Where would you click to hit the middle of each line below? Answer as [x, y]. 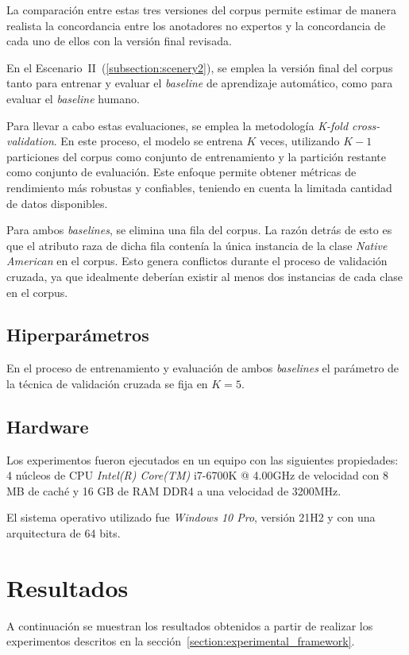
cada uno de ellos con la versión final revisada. [119, 41]
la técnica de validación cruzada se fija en [107, 383]
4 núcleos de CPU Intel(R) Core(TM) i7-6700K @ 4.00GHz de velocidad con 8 [198, 475]
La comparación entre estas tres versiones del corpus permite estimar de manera [201, 10]
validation [30, 141]
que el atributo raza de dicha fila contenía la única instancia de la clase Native [197, 245]
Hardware [48, 426]
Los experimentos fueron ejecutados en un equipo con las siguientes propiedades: [203, 459]
